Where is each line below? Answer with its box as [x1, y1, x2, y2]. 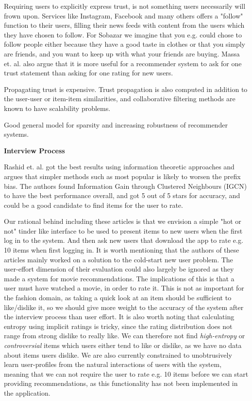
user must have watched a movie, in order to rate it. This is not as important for [4, 283, 244, 293]
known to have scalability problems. [4, 103, 111, 113]
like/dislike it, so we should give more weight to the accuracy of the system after [4, 302, 244, 312]
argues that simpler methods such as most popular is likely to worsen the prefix [4, 171, 241, 181]
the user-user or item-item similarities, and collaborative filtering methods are [4, 93, 235, 104]
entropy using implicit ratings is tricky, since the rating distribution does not [4, 321, 233, 331]
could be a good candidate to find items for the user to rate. [4, 200, 183, 210]
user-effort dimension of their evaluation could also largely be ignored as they [4, 264, 234, 274]
